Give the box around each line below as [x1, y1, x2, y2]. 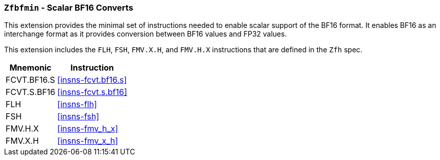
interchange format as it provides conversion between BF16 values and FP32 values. [4, 29, 287, 39]
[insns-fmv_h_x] [57, 123, 118, 134]
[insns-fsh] [57, 111, 99, 122]
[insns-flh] [57, 99, 97, 110]
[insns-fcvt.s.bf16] [57, 87, 128, 98]
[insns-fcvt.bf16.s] [57, 75, 127, 85]
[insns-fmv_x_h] [57, 136, 118, 146]
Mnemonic [9, 62, 52, 73]
